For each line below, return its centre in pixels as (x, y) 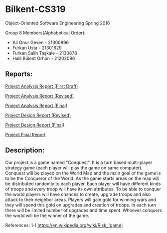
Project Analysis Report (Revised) (39, 95)
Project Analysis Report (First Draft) (42, 86)
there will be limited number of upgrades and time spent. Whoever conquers (83, 210)
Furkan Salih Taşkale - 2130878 (45, 53)
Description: (25, 150)
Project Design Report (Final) (35, 125)
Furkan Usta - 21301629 (37, 47)
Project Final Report (25, 134)
